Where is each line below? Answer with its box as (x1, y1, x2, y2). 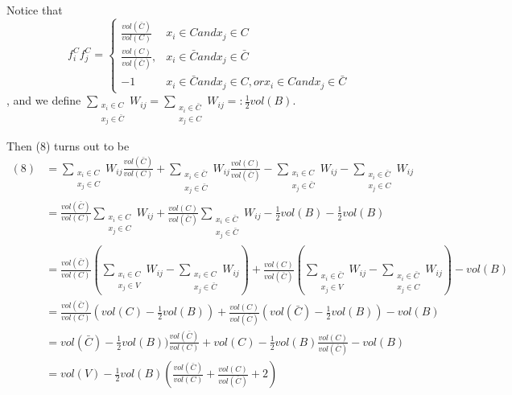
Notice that (6, 2, 63, 18)
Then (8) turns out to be (6, 137, 130, 154)
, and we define (6, 92, 81, 109)
